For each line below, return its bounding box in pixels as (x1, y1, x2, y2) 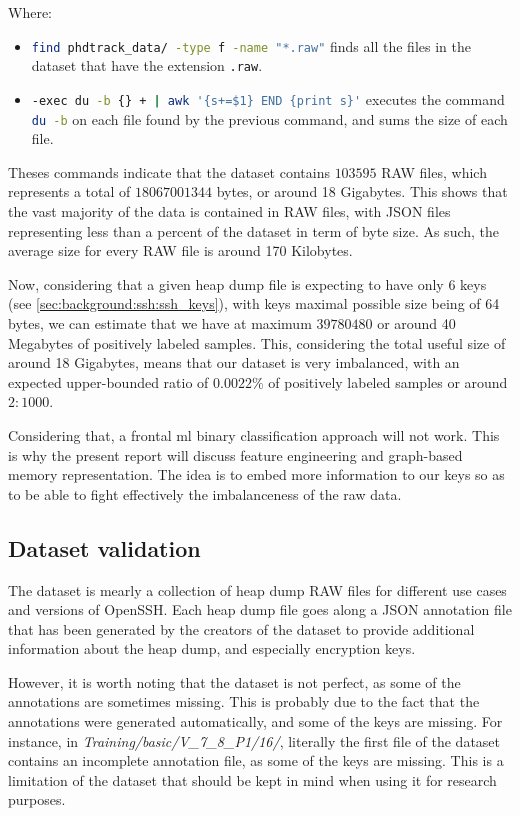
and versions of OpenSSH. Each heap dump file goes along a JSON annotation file (8, 599, 512, 620)
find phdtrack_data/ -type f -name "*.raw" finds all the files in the (31, 35, 471, 56)
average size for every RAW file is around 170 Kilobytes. (8, 240, 353, 261)
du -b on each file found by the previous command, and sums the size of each (31, 108, 508, 129)
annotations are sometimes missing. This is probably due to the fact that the (8, 691, 480, 712)
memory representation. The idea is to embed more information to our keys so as (8, 464, 505, 485)
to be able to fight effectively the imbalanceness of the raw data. (8, 483, 402, 504)
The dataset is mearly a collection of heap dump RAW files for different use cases (8, 579, 507, 600)
